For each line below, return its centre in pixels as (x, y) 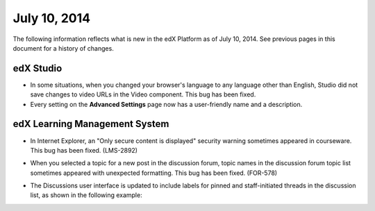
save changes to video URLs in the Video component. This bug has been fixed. (143, 94)
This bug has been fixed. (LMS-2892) (84, 150)
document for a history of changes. (63, 48)
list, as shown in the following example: (86, 195)
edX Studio (37, 68)
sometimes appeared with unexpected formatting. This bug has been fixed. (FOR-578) (154, 173)
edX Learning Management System (91, 124)
